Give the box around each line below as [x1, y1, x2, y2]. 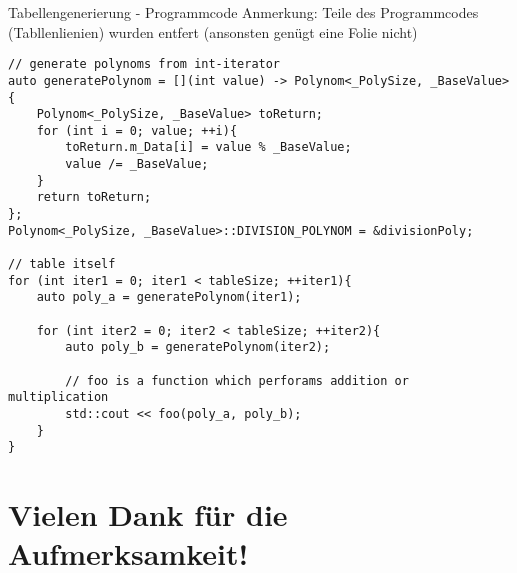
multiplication [8, 390, 109, 405]
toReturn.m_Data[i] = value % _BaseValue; [65, 140, 352, 155]
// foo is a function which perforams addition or [65, 373, 409, 388]
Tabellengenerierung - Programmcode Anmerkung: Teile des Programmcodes [8, 2, 479, 22]
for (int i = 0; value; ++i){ [36, 123, 238, 138]
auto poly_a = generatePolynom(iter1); [36, 290, 302, 305]
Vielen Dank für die [8, 494, 288, 535]
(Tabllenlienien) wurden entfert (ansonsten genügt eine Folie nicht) [8, 21, 418, 42]
